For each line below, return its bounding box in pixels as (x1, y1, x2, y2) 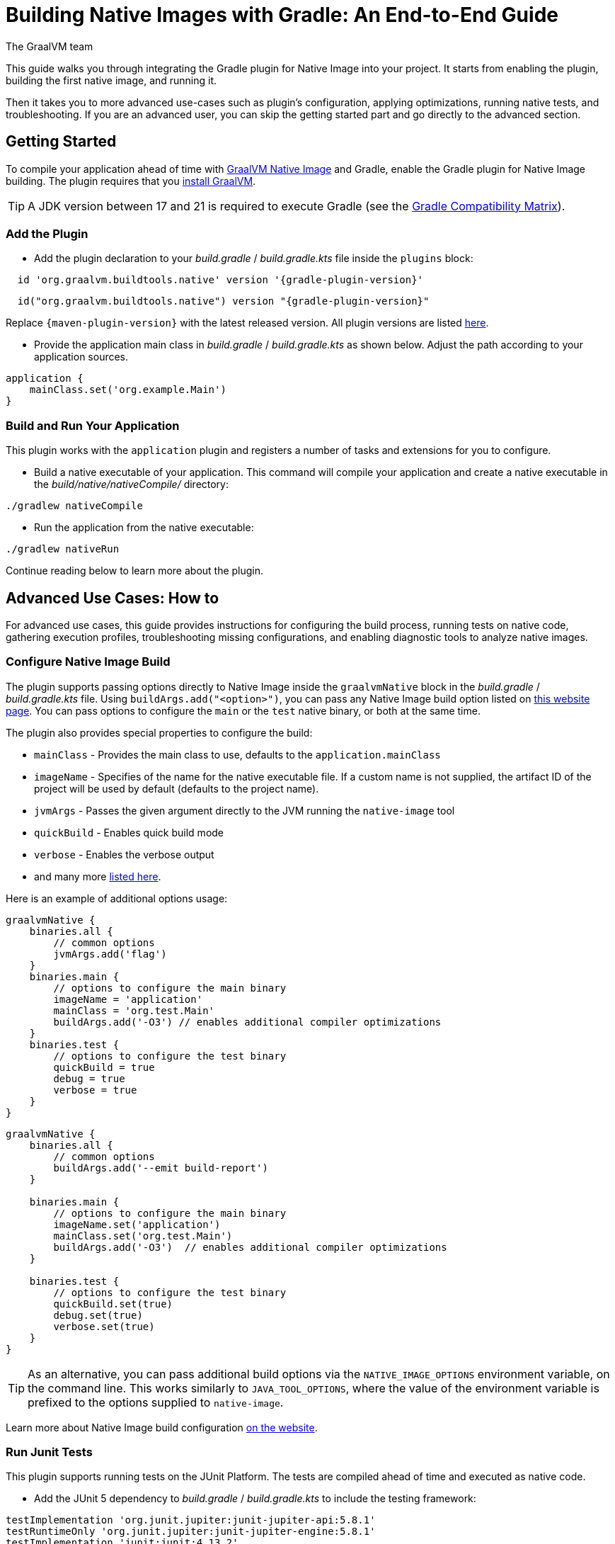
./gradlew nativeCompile (6, 500, 143, 512)
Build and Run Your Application (6, 418, 180, 433)
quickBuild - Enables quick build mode (34, 826, 224, 839)
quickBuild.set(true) (53, 1298, 173, 1310)
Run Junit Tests (6, 1445, 93, 1460)
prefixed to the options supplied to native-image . (28, 1395, 284, 1409)
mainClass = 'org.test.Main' (53, 1004, 215, 1016)
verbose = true (53, 1084, 137, 1096)
